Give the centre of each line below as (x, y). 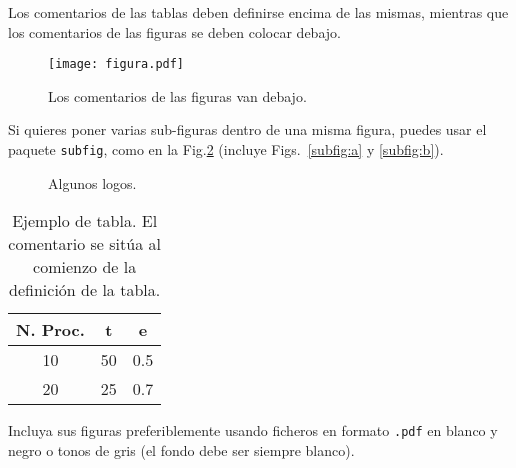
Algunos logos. (92, 182)
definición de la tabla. (85, 290)
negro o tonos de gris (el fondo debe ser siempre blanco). (181, 449)
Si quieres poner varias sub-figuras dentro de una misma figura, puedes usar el (247, 129)
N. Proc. (50, 330)
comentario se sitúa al (84, 244)
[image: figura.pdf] (116, 64)
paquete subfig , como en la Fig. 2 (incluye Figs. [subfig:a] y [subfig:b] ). (226, 149)
